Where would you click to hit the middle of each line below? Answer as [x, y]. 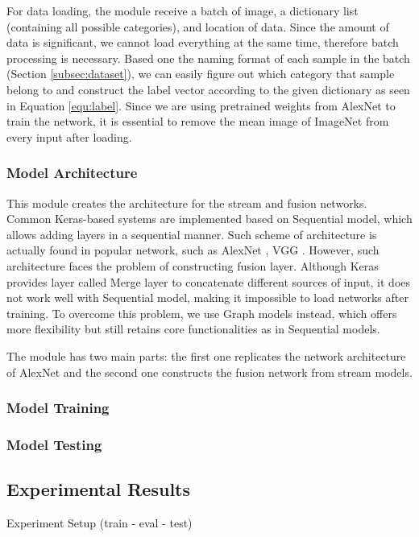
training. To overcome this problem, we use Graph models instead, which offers [202, 313]
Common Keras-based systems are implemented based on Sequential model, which [209, 219]
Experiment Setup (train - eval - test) [100, 522]
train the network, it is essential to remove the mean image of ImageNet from [198, 121]
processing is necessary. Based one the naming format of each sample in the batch [208, 58]
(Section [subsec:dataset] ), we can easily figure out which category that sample [201, 74]
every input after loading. [69, 136]
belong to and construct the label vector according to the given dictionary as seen [208, 89]
